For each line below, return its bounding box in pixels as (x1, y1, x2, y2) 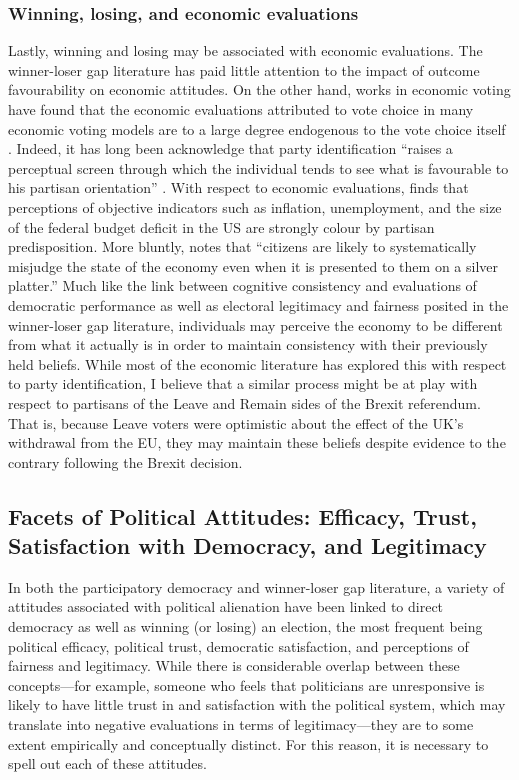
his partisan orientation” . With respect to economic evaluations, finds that (8, 177, 469, 198)
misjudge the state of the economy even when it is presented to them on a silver (8, 255, 498, 276)
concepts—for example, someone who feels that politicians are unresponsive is (8, 674, 485, 695)
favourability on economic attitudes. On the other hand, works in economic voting (8, 79, 511, 100)
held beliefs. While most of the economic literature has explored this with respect (8, 353, 507, 374)
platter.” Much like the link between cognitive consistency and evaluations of (8, 275, 477, 296)
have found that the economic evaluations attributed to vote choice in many (8, 99, 474, 119)
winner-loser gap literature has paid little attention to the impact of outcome (8, 59, 480, 80)
